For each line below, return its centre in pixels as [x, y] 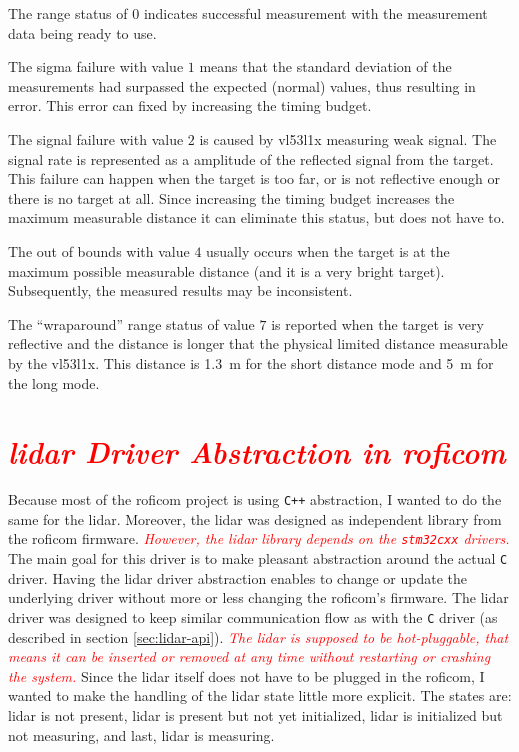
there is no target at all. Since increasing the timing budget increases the [231, 197]
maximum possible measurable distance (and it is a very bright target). [226, 270]
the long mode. [54, 382]
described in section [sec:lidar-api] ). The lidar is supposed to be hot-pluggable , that [258, 636]
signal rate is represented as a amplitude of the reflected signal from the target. [251, 158]
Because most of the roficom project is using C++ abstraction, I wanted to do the [255, 499]
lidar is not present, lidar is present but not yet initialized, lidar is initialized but [255, 715]
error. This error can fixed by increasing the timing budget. [190, 105]
